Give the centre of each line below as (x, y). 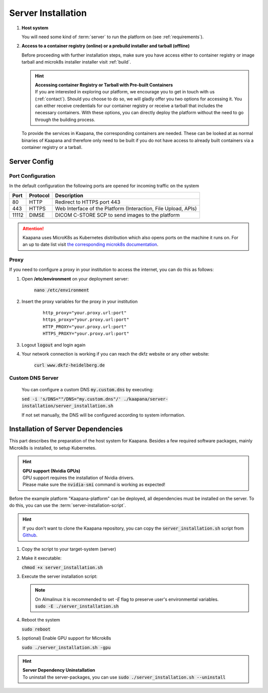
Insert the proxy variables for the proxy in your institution (80, 301)
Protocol (39, 195)
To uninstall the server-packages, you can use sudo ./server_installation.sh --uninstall (124, 677)
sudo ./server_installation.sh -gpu (66, 647)
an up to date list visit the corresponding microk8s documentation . (91, 244)
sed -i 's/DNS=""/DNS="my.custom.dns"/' (71, 399)
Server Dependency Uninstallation (59, 670)
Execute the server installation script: (60, 576)
